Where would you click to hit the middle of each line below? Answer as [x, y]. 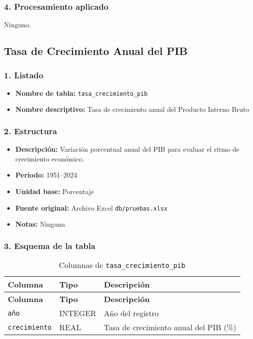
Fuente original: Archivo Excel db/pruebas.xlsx [91, 207]
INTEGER [78, 313]
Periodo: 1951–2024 [46, 175]
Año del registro [131, 313]
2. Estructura [31, 131]
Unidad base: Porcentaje [55, 191]
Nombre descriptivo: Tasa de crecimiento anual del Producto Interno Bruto [132, 109]
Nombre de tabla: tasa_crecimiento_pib [81, 93]
